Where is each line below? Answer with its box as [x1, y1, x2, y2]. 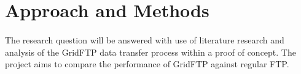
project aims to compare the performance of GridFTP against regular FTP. [5, 57, 289, 70]
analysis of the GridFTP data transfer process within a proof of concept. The [5, 45, 296, 58]
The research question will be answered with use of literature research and [5, 33, 284, 46]
